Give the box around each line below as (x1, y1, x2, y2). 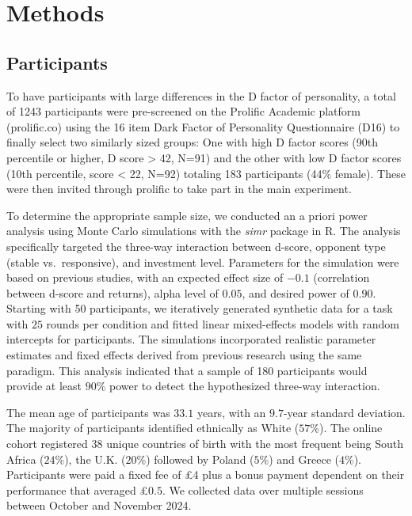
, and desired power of (242, 284, 349, 301)
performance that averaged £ (6, 481, 149, 498)
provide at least (6, 378, 82, 394)
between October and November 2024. (6, 497, 192, 514)
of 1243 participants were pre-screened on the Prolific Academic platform (6, 103, 361, 120)
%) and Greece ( (259, 450, 339, 467)
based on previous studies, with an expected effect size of (6, 269, 284, 286)
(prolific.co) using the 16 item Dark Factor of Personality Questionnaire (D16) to (6, 118, 400, 135)
